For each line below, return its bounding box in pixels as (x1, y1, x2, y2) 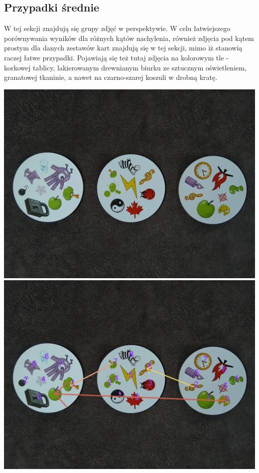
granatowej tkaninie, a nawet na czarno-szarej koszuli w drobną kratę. (4, 72, 218, 82)
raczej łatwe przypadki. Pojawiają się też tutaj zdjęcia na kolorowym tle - (4, 52, 229, 62)
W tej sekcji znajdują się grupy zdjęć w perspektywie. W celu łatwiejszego (4, 23, 231, 33)
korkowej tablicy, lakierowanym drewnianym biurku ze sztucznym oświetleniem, (4, 62, 247, 72)
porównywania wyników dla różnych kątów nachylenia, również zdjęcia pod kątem (4, 32, 254, 43)
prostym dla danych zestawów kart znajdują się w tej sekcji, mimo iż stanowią (4, 42, 243, 53)
